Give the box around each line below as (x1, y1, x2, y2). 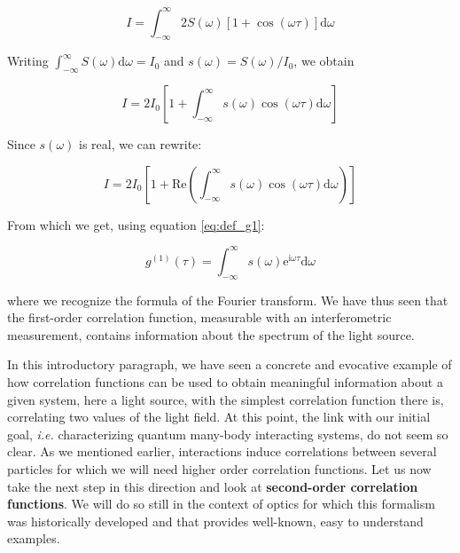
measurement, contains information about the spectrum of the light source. (7, 325, 415, 344)
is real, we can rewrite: (78, 135, 202, 154)
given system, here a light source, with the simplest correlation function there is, (7, 390, 444, 408)
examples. (7, 529, 60, 548)
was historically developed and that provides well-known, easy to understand (7, 511, 424, 530)
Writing (7, 51, 49, 70)
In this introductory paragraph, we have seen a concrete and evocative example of (7, 355, 452, 374)
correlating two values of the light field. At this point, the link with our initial (7, 407, 431, 426)
